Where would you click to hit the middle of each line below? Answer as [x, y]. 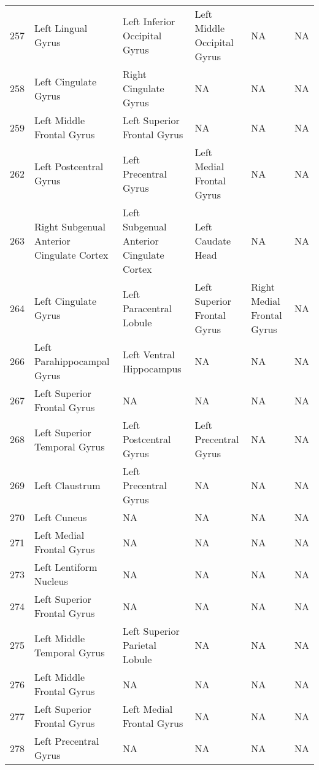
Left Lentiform [66, 567]
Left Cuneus [61, 517]
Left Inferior [149, 21]
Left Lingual [61, 28]
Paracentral [147, 308]
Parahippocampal [72, 361]
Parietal [139, 645]
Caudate [213, 241]
